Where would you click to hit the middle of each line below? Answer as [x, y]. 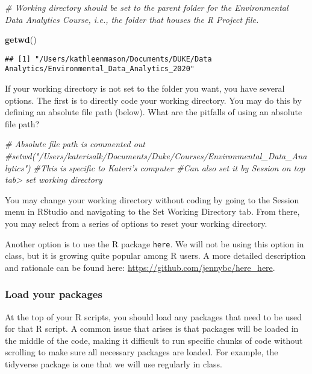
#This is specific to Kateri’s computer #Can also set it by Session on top [169, 167]
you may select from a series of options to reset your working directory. [136, 223]
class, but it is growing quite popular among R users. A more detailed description [155, 255]
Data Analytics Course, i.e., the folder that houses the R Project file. [132, 19]
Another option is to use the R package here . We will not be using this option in [154, 243]
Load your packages [54, 294]
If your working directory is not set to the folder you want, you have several [145, 88]
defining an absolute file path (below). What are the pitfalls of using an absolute [154, 112]
